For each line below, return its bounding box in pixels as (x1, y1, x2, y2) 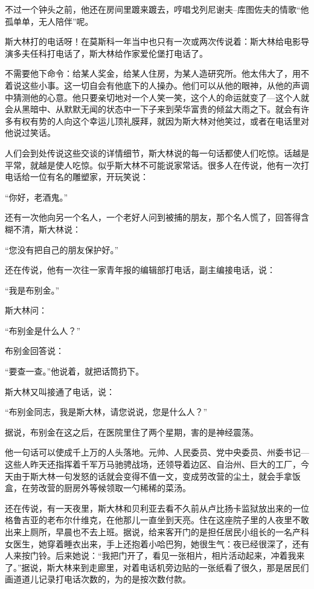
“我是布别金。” (5, 283, 60, 296)
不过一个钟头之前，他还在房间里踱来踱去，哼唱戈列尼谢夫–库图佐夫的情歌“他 (5, 3, 309, 15)
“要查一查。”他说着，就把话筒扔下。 (5, 365, 144, 378)
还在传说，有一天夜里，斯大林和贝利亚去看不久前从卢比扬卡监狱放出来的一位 (5, 501, 309, 514)
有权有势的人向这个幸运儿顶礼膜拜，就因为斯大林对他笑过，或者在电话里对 (13, 114, 309, 127)
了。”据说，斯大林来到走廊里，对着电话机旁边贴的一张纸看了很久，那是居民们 (5, 561, 309, 573)
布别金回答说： (5, 344, 64, 357)
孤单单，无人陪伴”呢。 (5, 14, 94, 27)
